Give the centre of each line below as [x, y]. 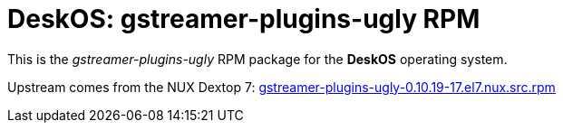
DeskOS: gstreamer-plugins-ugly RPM [244, 19]
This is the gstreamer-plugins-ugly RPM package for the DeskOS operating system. [257, 59]
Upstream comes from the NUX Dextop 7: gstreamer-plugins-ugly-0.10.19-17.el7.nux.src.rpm [281, 87]
